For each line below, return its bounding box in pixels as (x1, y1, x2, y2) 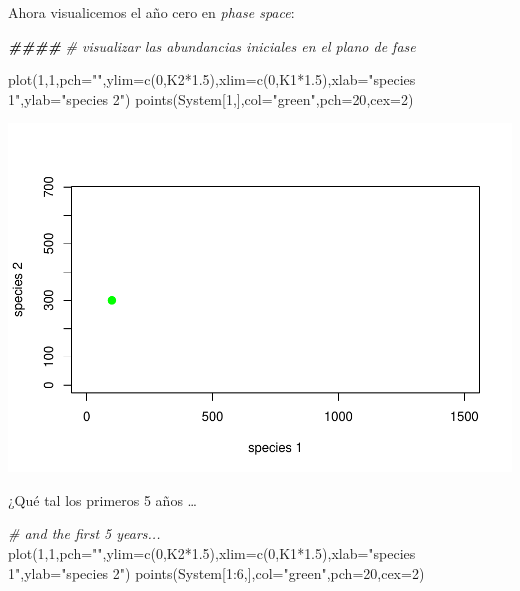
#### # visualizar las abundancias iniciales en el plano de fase (8, 35, 416, 56)
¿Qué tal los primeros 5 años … (8, 489, 197, 510)
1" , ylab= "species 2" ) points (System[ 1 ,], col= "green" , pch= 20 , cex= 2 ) (8, 88, 414, 109)
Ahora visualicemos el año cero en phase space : (8, 2, 295, 22)
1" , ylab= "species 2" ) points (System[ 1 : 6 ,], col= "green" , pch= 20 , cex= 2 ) (8, 562, 425, 583)
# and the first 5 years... (8, 523, 161, 544)
